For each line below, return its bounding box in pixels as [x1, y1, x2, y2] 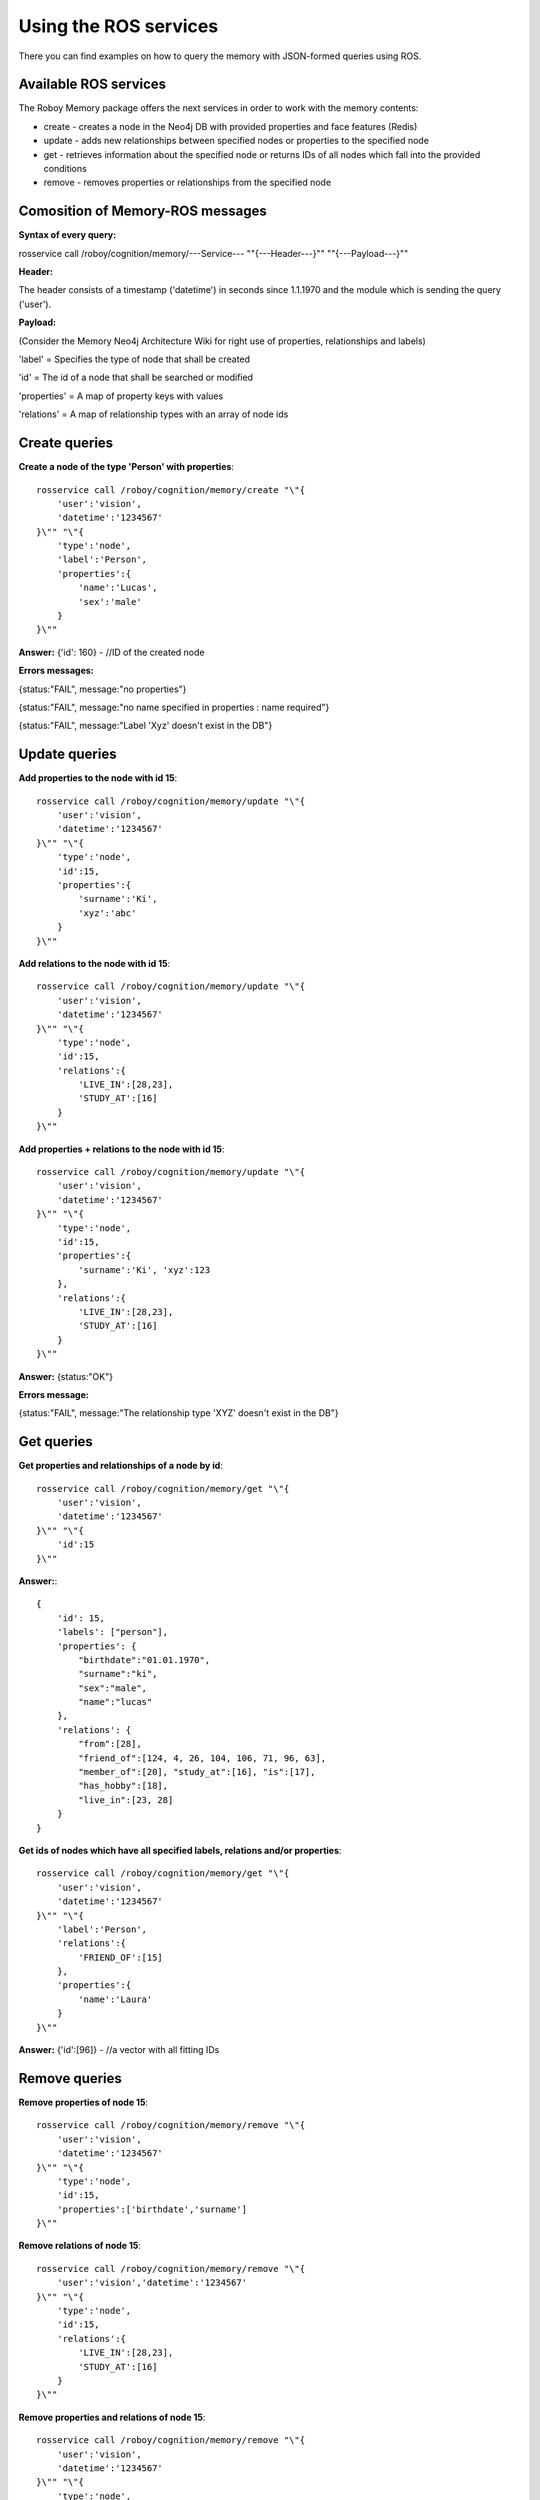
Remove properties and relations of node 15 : [18, 2411, 206, 2423]
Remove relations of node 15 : [18, 2240, 142, 2252]
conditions [43, 163, 87, 175]
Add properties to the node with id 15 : [18, 772, 178, 784]
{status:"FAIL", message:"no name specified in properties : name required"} [18, 701, 330, 713]
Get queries [18, 1433, 94, 1450]
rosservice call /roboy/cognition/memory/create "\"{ [36, 484, 305, 495]
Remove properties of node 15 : [18, 2096, 149, 2108]
